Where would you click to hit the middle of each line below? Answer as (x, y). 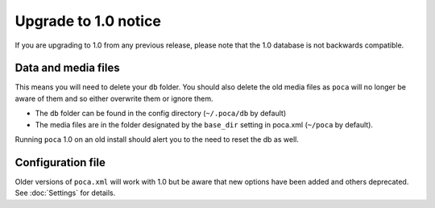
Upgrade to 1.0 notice (88, 21)
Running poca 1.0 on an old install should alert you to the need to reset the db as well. (157, 139)
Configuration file (60, 162)
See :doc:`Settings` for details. (65, 193)
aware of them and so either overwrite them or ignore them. (114, 98)
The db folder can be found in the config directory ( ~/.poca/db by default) (161, 114)
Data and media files (67, 68)
